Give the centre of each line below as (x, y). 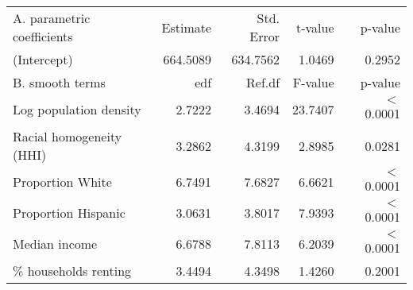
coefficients (43, 36)
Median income (55, 244)
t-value (315, 27)
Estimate (187, 27)
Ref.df (263, 82)
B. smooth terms (59, 82)
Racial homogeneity (68, 136)
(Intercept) (43, 59)
